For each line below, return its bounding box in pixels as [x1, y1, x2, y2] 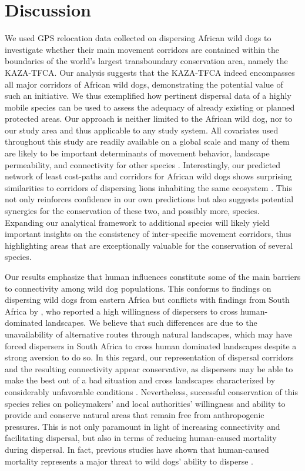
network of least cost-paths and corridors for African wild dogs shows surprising [5, 170, 292, 182]
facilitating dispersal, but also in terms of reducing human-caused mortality [5, 432, 277, 444]
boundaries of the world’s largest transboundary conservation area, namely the [5, 55, 288, 67]
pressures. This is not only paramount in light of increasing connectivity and [5, 420, 280, 432]
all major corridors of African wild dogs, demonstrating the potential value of [5, 78, 283, 90]
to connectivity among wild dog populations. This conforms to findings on [5, 282, 272, 294]
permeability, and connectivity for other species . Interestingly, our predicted [5, 158, 281, 171]
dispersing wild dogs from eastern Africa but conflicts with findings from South [5, 293, 290, 306]
